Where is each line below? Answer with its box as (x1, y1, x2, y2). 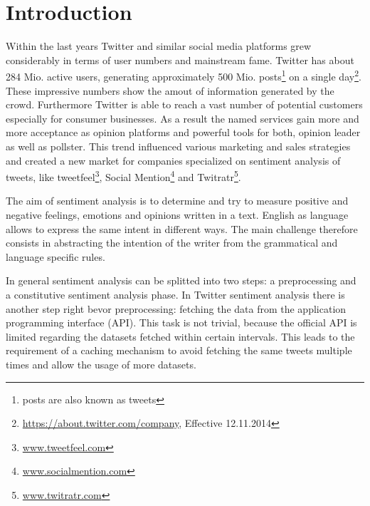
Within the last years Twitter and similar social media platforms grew (6, 38, 312, 53)
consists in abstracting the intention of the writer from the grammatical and (6, 235, 338, 250)
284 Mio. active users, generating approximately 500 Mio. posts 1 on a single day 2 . (6, 67, 361, 83)
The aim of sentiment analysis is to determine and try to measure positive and (6, 193, 349, 208)
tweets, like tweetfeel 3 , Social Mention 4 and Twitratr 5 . (6, 167, 241, 184)
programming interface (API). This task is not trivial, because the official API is (6, 315, 357, 330)
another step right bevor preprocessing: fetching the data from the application (6, 301, 347, 316)
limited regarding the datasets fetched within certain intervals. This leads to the (6, 329, 355, 344)
